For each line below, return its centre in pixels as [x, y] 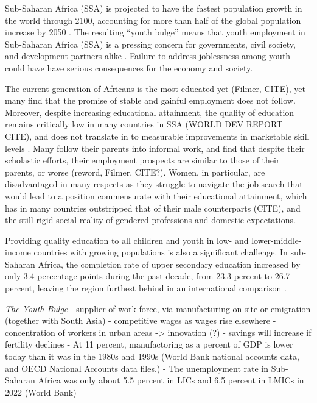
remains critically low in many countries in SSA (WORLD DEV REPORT [144, 124]
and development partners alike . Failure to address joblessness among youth [148, 56]
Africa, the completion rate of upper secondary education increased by [169, 264]
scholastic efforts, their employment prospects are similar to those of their [142, 160]
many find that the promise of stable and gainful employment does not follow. [150, 100]
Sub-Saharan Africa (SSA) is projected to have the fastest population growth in [154, 8]
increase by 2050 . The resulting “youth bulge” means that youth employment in [155, 32]
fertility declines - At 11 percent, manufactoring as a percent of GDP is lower [149, 344]
